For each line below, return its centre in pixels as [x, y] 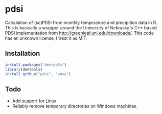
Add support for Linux [34, 101]
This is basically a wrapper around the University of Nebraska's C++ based [81, 27]
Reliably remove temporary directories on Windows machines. [75, 106]
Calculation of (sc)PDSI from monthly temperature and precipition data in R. [81, 23]
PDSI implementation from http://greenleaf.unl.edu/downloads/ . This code [80, 33]
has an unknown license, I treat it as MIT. [46, 38]
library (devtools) [24, 69]
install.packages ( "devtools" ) [36, 65]
